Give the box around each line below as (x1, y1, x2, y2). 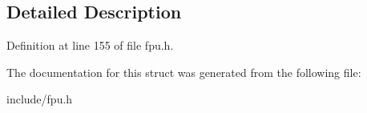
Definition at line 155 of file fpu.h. (6, 37, 174, 54)
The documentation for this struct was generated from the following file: (6, 63, 361, 80)
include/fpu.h (6, 91, 73, 107)
